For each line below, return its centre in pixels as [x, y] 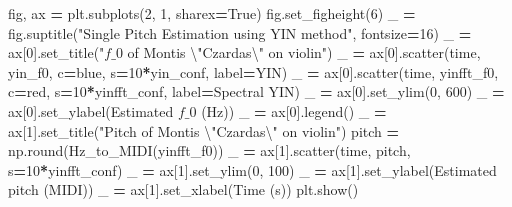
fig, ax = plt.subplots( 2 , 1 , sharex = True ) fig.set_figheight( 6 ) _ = [212, 13]
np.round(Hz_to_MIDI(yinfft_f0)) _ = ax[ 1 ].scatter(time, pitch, [209, 150]
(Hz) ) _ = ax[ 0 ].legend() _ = [294, 110]
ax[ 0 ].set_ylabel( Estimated [91, 110]
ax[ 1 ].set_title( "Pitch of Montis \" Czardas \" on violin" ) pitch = [204, 130]
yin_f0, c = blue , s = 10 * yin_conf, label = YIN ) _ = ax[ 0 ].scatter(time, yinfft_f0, [253, 71]
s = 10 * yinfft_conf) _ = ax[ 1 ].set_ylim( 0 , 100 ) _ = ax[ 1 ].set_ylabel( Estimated [252, 169]
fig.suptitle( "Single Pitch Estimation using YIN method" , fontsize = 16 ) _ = [240, 32]
